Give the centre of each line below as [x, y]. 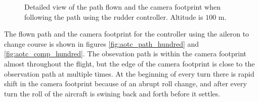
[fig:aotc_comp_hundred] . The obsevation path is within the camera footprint [125, 54]
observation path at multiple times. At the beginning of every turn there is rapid [129, 73]
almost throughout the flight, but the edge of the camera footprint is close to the [129, 63]
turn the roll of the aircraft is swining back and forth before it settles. [112, 93]
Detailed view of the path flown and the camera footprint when [123, 7]
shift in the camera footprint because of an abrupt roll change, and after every [125, 83]
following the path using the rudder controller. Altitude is [114, 16]
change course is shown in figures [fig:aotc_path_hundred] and [102, 43]
